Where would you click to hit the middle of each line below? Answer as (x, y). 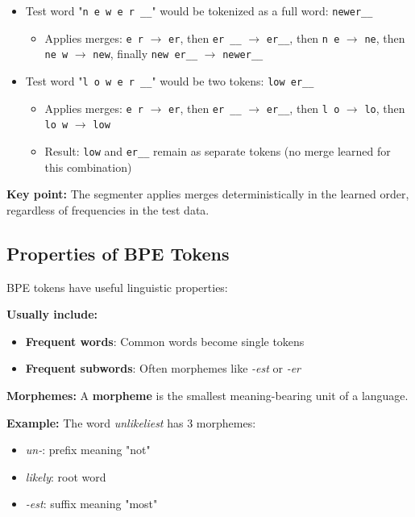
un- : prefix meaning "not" (88, 450)
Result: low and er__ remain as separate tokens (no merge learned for (218, 150)
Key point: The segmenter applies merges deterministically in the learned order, (208, 194)
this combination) (88, 167)
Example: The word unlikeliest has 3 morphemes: (131, 422)
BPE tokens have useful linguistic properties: (117, 287)
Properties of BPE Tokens (118, 253)
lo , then (385, 108)
